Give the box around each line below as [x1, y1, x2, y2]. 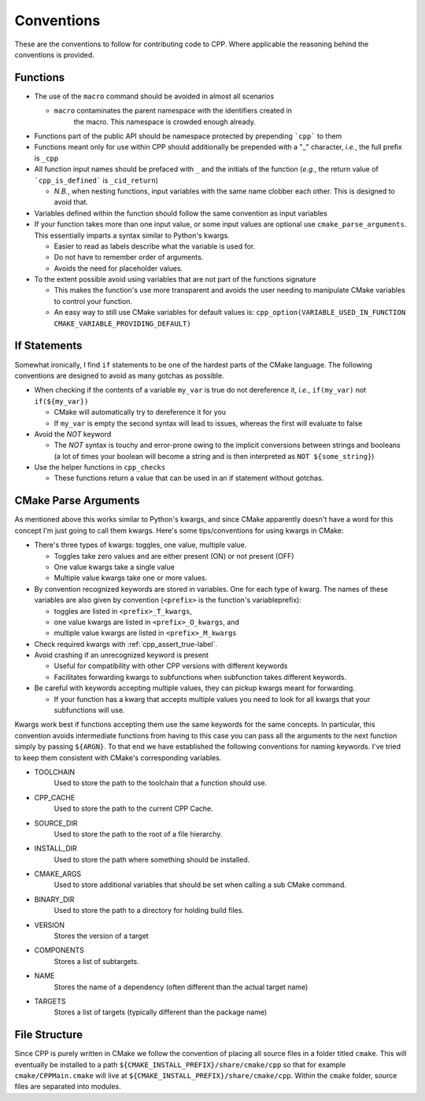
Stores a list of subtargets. [54, 956, 139, 966]
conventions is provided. [14, 50, 94, 59]
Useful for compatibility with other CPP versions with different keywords [54, 661, 288, 671]
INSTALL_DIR [34, 844, 78, 853]
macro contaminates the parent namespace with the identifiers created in [54, 106, 293, 116]
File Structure [14, 1028, 83, 1042]
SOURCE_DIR [34, 818, 78, 828]
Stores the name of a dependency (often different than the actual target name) [54, 982, 309, 992]
